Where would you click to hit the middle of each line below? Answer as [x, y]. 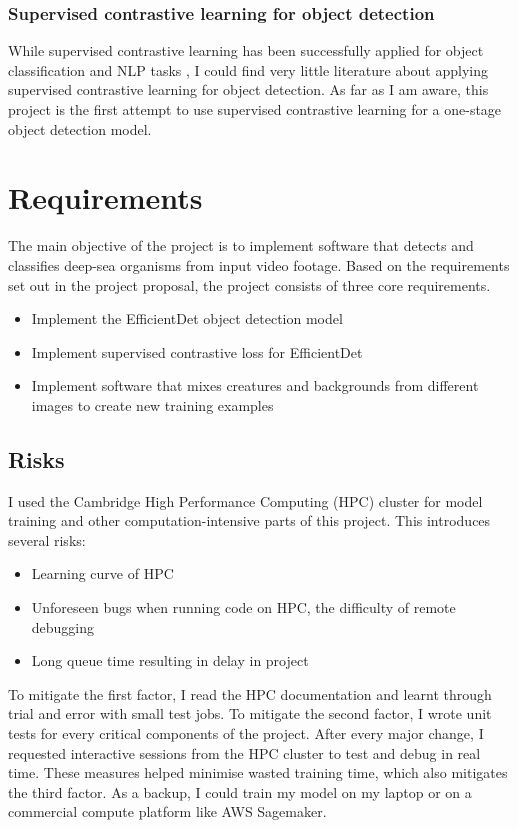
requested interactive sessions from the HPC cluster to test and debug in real [244, 752]
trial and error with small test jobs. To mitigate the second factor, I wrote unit [250, 713]
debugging [63, 626]
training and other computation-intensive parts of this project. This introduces [249, 520]
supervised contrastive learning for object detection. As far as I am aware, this [248, 89]
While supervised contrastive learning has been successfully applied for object [246, 50]
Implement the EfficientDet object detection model [187, 318]
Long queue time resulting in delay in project [170, 660]
